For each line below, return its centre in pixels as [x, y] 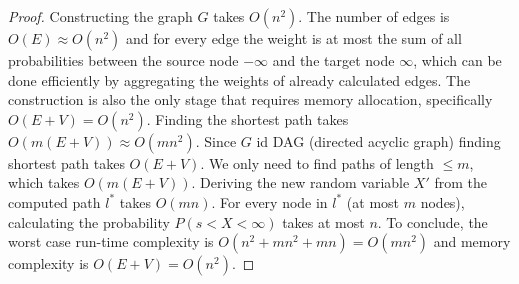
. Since [216, 140]
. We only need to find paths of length [317, 162]
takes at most [323, 221]
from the [461, 182]
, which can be [457, 60]
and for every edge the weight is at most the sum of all [293, 38]
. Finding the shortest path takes [247, 118]
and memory [472, 241]
